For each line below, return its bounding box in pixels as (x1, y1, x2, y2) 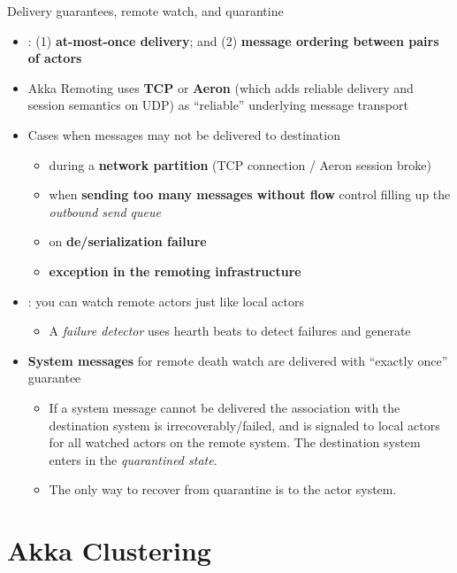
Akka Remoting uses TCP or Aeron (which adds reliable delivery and (27, 78, 414, 97)
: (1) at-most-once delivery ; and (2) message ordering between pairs (27, 31, 439, 50)
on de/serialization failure (49, 232, 207, 251)
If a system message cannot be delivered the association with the (49, 398, 400, 416)
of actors (27, 49, 82, 67)
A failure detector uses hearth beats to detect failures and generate (49, 321, 411, 340)
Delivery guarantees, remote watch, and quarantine (7, 2, 284, 19)
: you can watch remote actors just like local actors (27, 291, 304, 310)
